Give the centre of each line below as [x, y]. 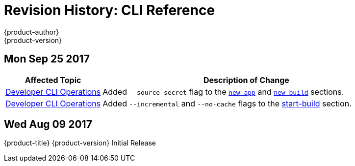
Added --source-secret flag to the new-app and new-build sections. [223, 92]
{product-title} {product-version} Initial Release [80, 143]
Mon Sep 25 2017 [47, 59]
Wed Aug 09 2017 [48, 124]
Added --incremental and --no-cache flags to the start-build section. [227, 103]
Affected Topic [53, 80]
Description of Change [246, 80]
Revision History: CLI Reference [110, 10]
